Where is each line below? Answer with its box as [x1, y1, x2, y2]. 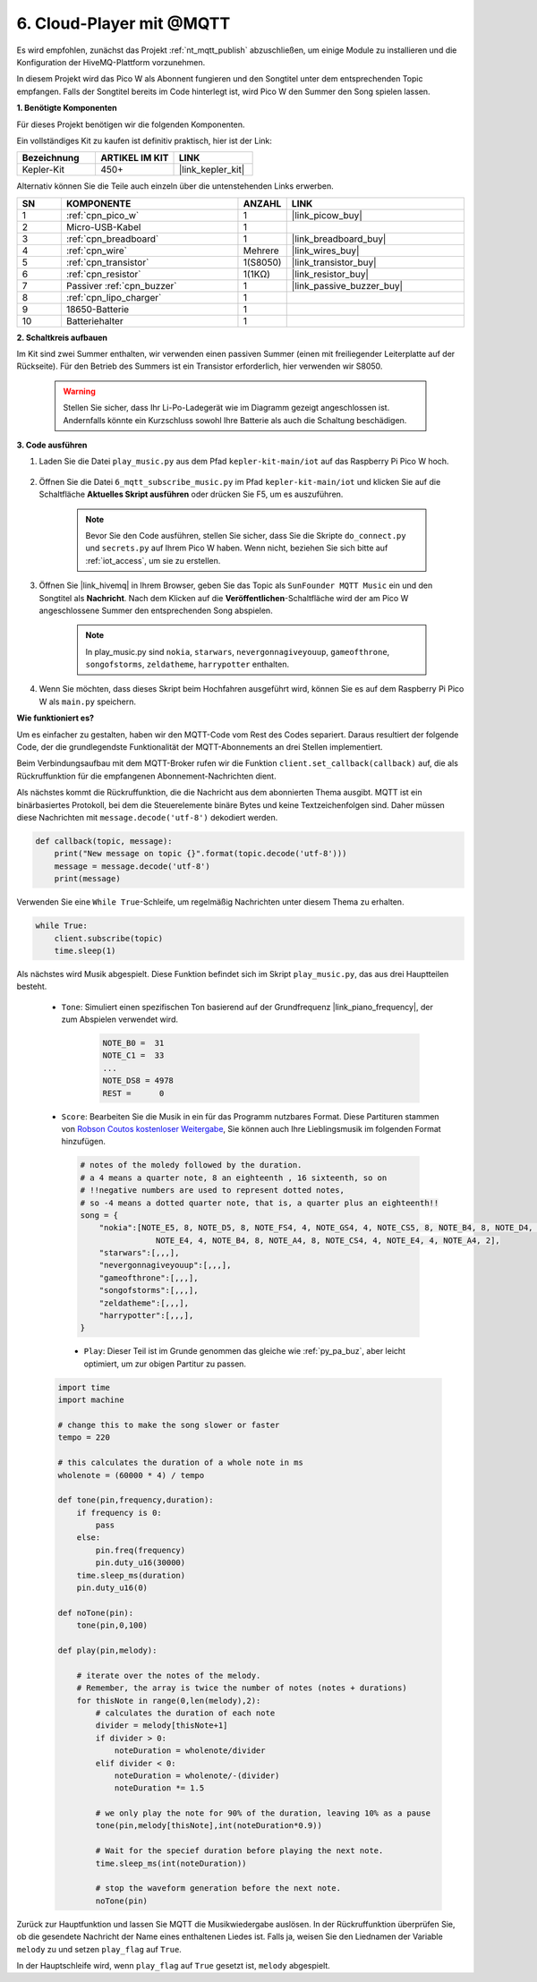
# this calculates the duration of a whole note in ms [57, 1458, 303, 1467]
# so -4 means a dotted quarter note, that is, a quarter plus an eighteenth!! [80, 1197, 439, 1208]
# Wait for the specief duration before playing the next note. [95, 1846, 384, 1856]
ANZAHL [243, 197, 282, 209]
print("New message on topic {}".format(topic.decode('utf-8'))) [54, 848, 347, 859]
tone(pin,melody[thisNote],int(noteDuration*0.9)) [95, 1821, 322, 1831]
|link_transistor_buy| [291, 256, 377, 268]
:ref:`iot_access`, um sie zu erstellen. [85, 555, 221, 566]
